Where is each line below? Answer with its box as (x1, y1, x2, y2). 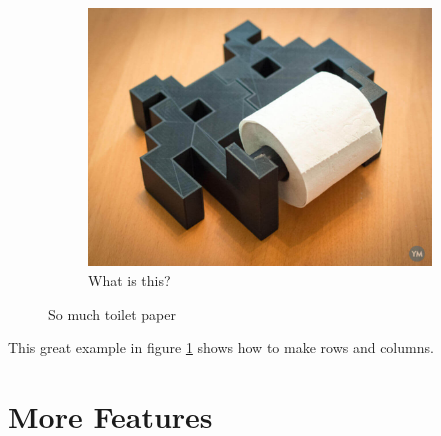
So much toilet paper (48, 303, 176, 324)
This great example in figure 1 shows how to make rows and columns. (8, 337, 434, 358)
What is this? (88, 269, 171, 290)
